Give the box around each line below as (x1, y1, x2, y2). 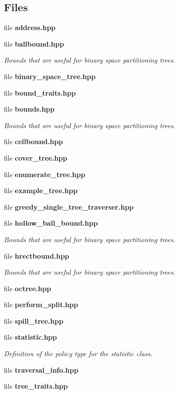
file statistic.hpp (4, 332, 57, 342)
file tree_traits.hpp (4, 381, 68, 391)
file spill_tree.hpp (4, 315, 64, 326)
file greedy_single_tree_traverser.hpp (4, 201, 134, 212)
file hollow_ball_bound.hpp (4, 218, 98, 228)
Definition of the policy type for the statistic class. (4, 348, 152, 359)
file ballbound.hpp (4, 38, 64, 49)
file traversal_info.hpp (4, 364, 79, 375)
